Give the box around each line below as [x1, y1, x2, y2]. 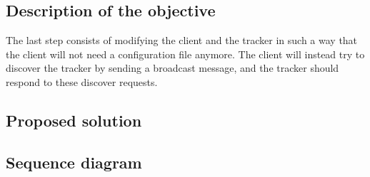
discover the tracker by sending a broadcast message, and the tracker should [6, 60, 339, 75]
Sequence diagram [6, 151, 142, 173]
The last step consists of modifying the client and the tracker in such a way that [6, 33, 358, 48]
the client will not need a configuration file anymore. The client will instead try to [6, 46, 365, 61]
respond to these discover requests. [6, 74, 158, 89]
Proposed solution [6, 109, 142, 131]
